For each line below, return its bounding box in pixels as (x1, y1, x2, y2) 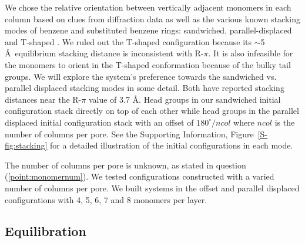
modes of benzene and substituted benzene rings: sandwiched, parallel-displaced (5, 24, 292, 36)
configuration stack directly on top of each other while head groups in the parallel (5, 104, 299, 117)
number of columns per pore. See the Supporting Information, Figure (5, 127, 254, 140)
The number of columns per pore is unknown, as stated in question (5, 158, 246, 171)
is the (274, 116, 295, 128)
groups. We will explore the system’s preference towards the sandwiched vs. (5, 70, 277, 82)
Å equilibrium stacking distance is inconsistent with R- (5, 47, 204, 59)
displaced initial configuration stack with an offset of (5, 116, 194, 128)
